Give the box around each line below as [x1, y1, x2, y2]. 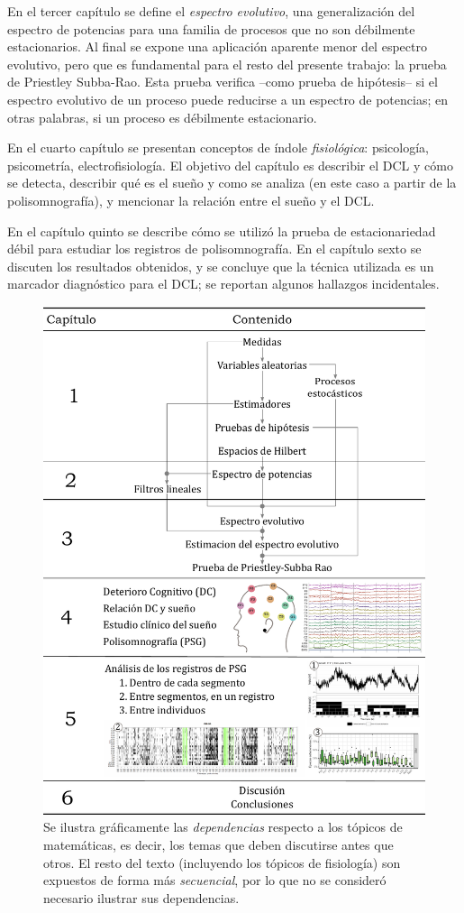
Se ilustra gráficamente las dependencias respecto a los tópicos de [43, 817, 403, 836]
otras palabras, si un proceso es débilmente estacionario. [7, 107, 317, 126]
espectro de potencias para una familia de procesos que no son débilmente [7, 19, 415, 38]
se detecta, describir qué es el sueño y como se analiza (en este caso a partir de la [7, 173, 457, 192]
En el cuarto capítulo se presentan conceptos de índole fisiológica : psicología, [7, 138, 429, 157]
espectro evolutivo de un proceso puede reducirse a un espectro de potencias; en [7, 89, 448, 108]
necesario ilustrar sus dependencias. [43, 888, 240, 907]
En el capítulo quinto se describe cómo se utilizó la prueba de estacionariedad [7, 221, 436, 240]
